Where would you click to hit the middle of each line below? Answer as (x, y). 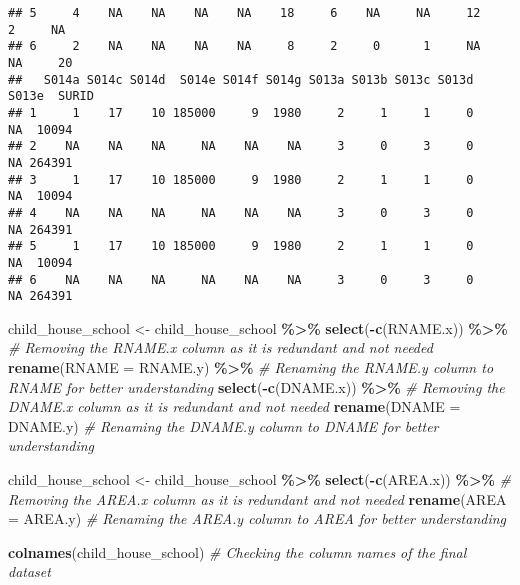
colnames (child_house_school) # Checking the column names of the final (237, 551)
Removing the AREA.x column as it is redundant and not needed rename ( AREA (257, 498)
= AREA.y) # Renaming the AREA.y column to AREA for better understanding (257, 518)
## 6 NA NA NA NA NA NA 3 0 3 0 (241, 279)
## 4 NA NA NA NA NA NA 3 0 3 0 (241, 212)
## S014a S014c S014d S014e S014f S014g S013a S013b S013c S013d (241, 79)
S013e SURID (51, 96)
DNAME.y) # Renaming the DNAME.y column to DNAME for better (223, 425)
